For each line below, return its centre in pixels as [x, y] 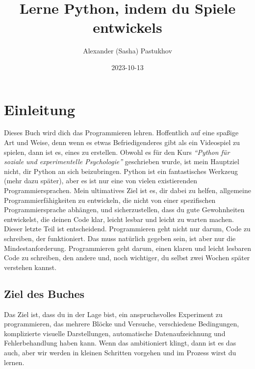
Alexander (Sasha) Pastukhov [127, 51]
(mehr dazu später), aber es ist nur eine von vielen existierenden [101, 181]
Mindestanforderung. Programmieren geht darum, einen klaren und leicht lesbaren [127, 248]
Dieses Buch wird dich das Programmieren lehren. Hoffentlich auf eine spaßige [121, 133]
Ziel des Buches [44, 293]
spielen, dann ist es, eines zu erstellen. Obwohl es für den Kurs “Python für [117, 152]
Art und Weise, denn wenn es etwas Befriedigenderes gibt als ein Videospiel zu [122, 142]
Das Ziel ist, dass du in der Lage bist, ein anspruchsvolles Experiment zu [113, 314]
